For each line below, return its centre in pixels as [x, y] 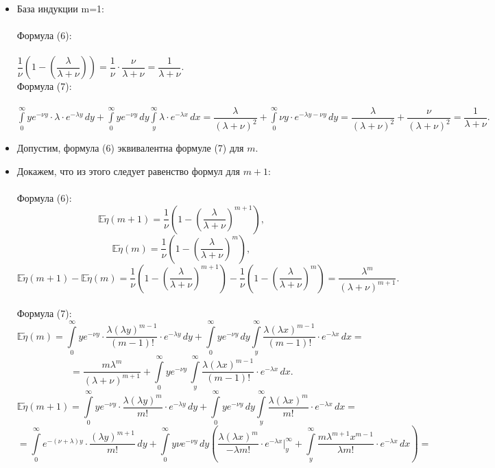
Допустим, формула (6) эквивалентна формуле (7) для [130, 148]
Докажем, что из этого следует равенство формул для [129, 171]
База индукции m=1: [60, 8]
